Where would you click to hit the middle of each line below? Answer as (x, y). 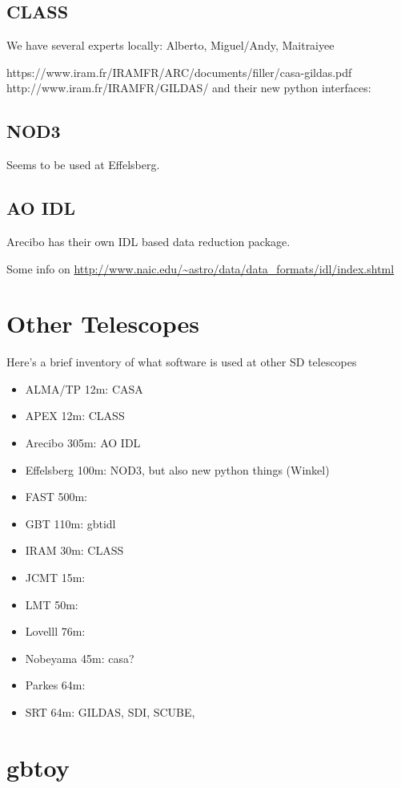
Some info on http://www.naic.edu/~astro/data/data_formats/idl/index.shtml (200, 268)
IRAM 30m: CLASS (74, 550)
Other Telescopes (103, 323)
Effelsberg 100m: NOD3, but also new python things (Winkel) (177, 469)
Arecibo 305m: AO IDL (83, 443)
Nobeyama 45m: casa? (80, 658)
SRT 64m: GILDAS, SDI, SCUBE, (110, 712)
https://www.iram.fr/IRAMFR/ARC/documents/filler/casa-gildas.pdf (179, 72)
